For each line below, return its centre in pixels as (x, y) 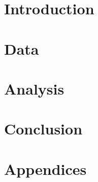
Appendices (45, 168)
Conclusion (43, 129)
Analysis (34, 88)
